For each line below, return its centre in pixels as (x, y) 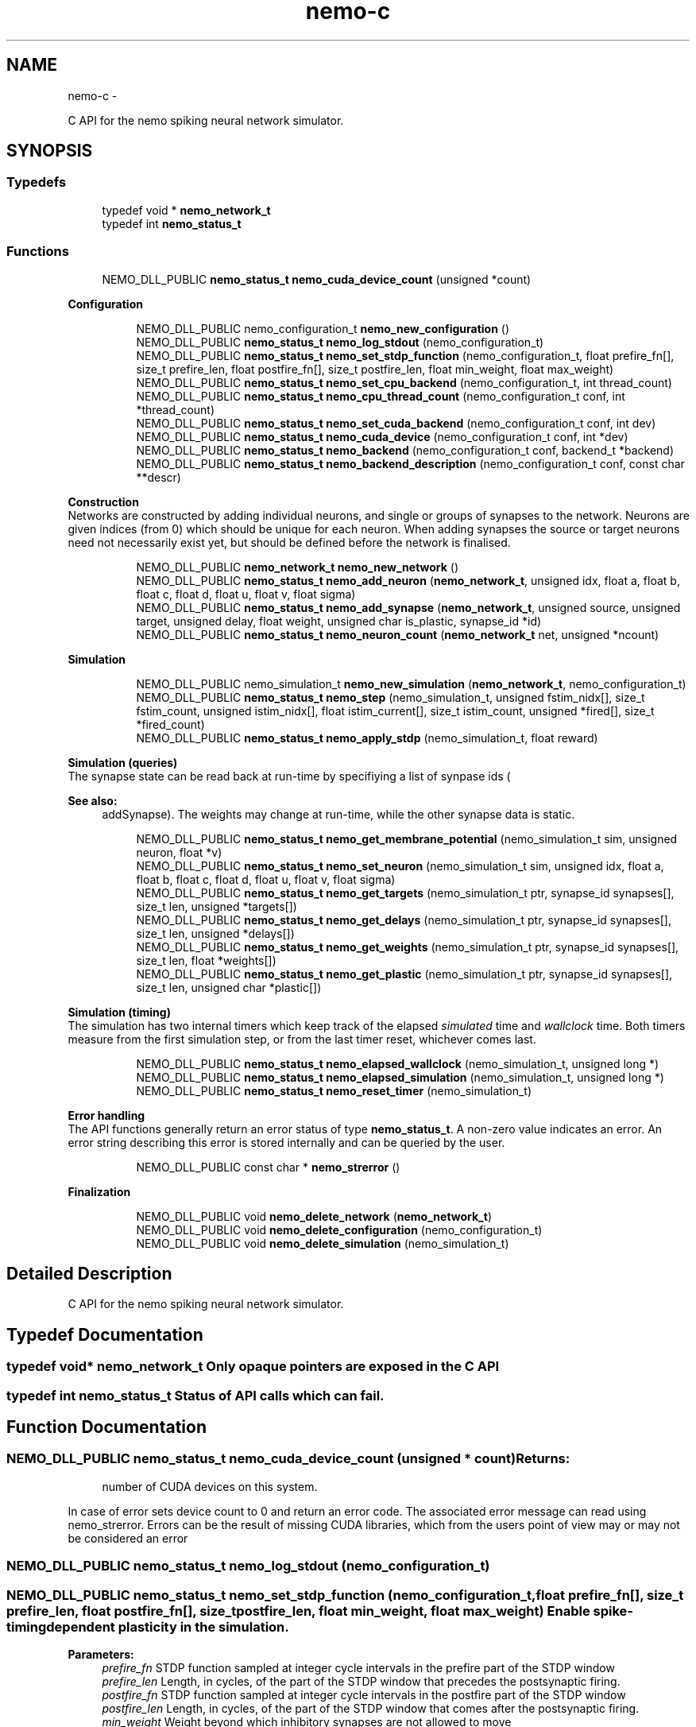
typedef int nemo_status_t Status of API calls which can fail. (195, 1395)
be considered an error (128, 1538)
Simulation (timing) (119, 1012)
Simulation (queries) (123, 762)
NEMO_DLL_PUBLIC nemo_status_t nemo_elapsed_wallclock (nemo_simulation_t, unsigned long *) (398, 1063)
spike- (613, 1611)
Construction (103, 501)
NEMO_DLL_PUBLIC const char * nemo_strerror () (268, 1167)
